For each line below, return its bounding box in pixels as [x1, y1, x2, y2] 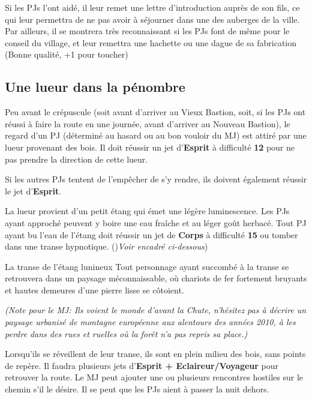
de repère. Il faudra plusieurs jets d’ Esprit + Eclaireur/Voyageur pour [5, 359, 279, 371]
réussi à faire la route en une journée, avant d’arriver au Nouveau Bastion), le [5, 117, 290, 130]
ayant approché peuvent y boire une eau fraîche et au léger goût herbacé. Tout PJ [5, 216, 307, 229]
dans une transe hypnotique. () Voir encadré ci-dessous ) [5, 240, 208, 253]
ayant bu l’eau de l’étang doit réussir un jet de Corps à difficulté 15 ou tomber [5, 228, 298, 241]
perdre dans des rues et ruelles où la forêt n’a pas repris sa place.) [5, 327, 248, 340]
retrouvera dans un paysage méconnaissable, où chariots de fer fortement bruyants [5, 272, 307, 284]
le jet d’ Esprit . [5, 184, 62, 197]
